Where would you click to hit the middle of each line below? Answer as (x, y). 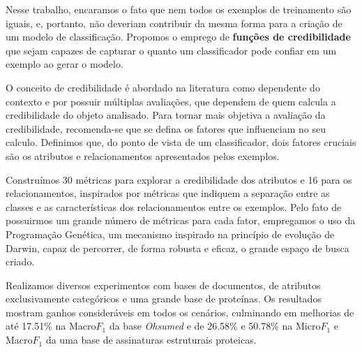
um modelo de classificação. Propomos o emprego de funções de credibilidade (178, 37)
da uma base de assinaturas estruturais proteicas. (151, 340)
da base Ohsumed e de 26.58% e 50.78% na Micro (215, 326)
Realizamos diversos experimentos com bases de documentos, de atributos (163, 285)
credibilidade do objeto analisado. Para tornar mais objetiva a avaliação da (166, 115)
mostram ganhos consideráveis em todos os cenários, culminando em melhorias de (180, 312)
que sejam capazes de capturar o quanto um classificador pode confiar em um (171, 50)
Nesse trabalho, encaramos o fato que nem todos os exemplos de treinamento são (179, 9)
